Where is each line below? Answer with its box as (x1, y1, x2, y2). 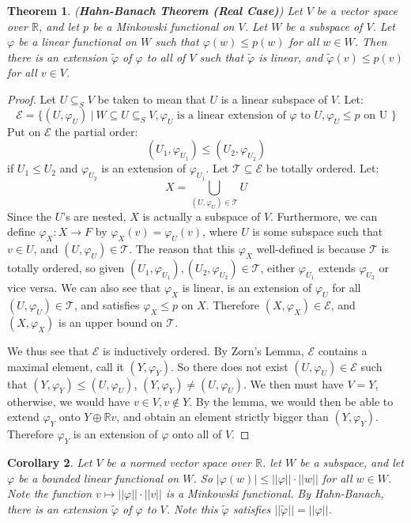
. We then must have (243, 375, 344, 392)
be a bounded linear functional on (18, 469, 179, 486)
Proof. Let (7, 90, 56, 107)
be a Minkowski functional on (92, 17, 235, 34)
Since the (7, 207, 51, 224)
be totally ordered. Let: (266, 160, 379, 176)
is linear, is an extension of (182, 279, 312, 296)
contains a (318, 343, 368, 359)
